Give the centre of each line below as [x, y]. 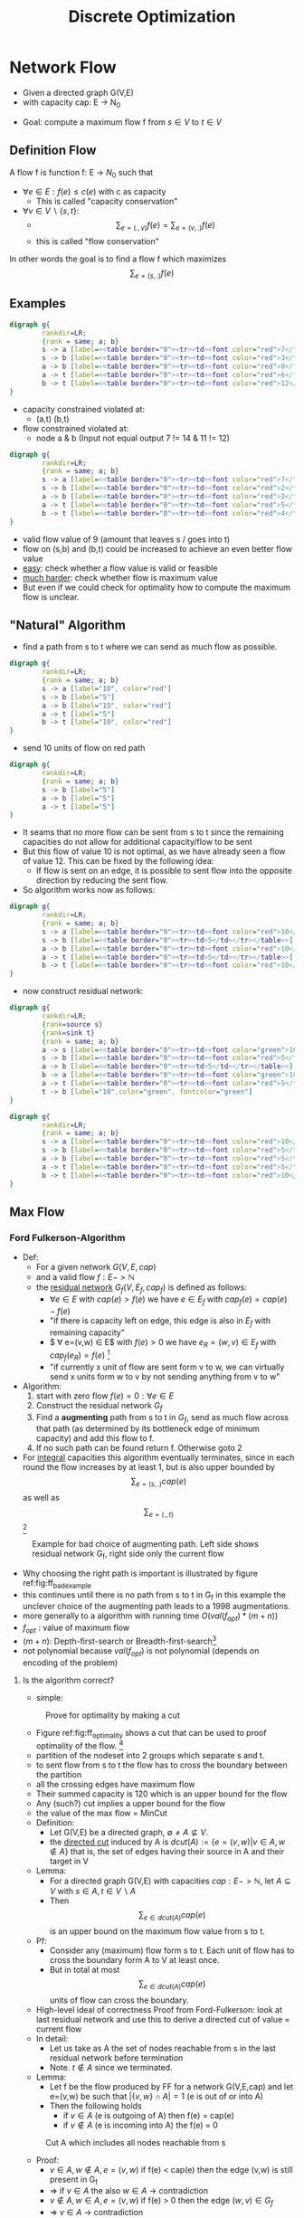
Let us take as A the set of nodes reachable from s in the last [162, 2048]
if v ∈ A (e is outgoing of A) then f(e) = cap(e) [149, 2115]
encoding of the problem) [70, 1663]
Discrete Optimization [152, 17]
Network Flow [63, 67]
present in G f [73, 2180]
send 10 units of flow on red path [84, 748]
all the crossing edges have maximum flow [116, 1784]
